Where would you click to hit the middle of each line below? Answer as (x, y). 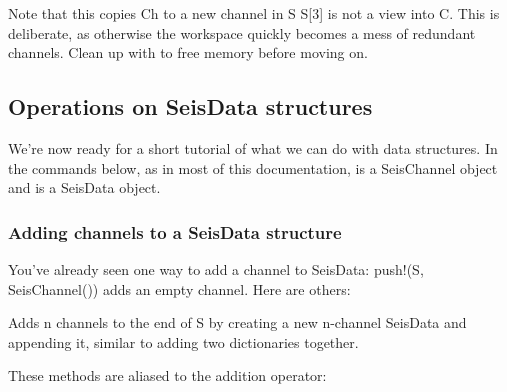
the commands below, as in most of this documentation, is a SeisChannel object (253, 167)
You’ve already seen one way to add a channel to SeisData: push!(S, (216, 268)
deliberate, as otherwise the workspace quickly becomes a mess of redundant (242, 32)
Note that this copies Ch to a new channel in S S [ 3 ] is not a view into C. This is (254, 13)
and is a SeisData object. (84, 187)
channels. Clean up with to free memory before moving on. (188, 52)
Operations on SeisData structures (190, 106)
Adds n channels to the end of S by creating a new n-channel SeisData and (237, 322)
